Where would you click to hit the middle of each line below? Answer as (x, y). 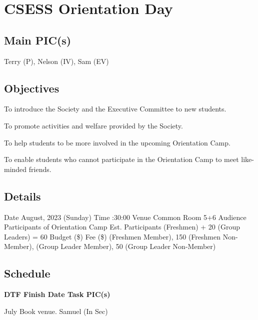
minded (15, 169)
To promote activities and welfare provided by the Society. (93, 125)
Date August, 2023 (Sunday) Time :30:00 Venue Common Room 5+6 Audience (125, 217)
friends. (40, 169)
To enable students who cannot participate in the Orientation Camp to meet (121, 159)
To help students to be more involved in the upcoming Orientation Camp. (117, 142)
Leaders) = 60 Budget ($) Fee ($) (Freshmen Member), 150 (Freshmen (112, 236)
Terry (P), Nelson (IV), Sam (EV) (56, 61)
